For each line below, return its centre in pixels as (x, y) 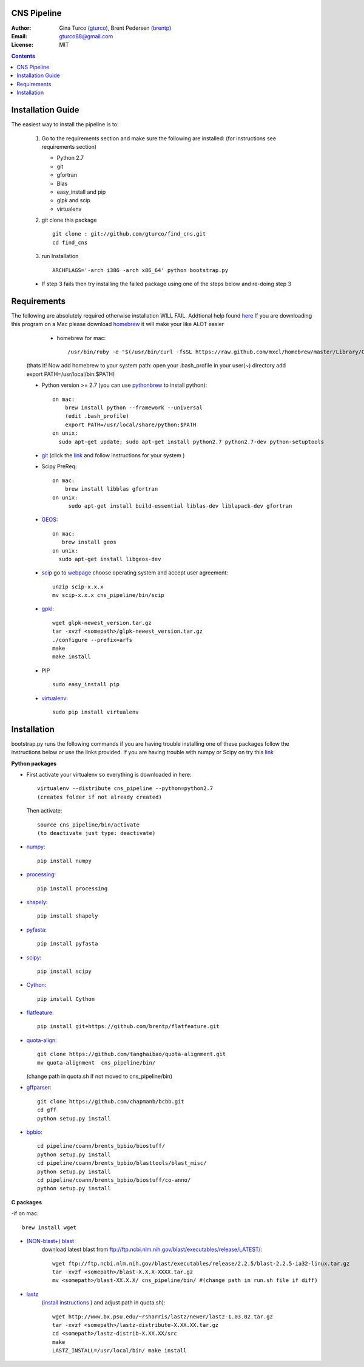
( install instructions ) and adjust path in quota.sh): (103, 1303)
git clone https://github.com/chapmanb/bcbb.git (111, 1101)
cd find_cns (70, 242)
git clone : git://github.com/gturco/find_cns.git (129, 234)
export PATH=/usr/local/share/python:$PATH (130, 424)
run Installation (60, 256)
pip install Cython (66, 999)
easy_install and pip (81, 192)
